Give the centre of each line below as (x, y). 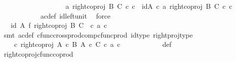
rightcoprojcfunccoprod (38, 53)
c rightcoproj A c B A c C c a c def (93, 44)
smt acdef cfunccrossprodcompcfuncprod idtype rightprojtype (98, 34)
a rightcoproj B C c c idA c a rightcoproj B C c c (149, 6)
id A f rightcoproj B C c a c (59, 25)
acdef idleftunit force (75, 15)
